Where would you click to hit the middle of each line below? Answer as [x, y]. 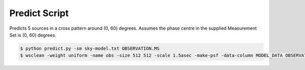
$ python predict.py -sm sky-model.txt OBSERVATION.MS [90, 48]
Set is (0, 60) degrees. [33, 35]
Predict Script [39, 13]
